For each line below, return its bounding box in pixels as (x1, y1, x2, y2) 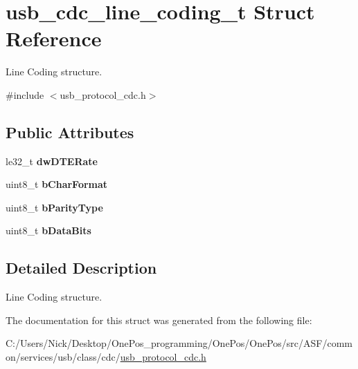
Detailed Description (6, 257, 157, 278)
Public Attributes (6, 121, 134, 142)
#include (6, 87, 44, 102)
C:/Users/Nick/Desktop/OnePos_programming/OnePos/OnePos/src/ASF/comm (6, 336, 352, 350)
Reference (6, 24, 102, 53)
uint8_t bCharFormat (6, 177, 108, 191)
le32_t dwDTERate (6, 153, 98, 168)
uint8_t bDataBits (6, 223, 91, 238)
